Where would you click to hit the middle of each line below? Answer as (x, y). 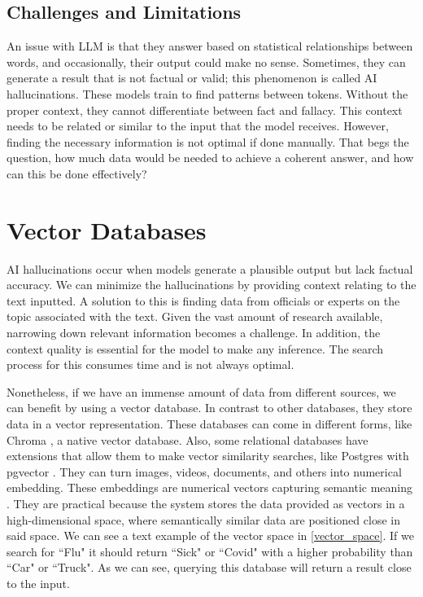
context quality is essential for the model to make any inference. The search (195, 348)
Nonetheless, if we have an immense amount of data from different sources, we (201, 391)
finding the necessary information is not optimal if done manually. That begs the (208, 141)
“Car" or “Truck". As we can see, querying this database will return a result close (209, 567)
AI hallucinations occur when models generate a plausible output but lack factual (210, 268)
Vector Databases (107, 229)
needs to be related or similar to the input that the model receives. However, (198, 126)
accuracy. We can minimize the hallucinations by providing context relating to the (211, 285)
